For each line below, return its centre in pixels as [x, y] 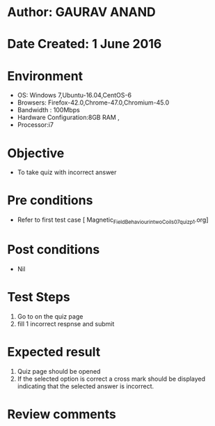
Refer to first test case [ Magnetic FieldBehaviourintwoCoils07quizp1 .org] [113, 220]
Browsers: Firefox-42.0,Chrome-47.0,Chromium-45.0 [93, 102]
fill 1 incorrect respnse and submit [66, 324]
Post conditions [54, 250]
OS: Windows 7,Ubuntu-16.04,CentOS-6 [74, 96]
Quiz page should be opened [59, 371]
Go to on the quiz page [50, 316]
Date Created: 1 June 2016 [85, 44]
